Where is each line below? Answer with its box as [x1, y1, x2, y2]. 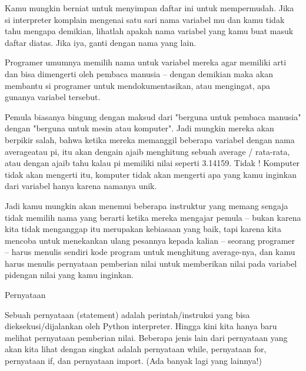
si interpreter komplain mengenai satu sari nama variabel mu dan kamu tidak [5, 13, 285, 25]
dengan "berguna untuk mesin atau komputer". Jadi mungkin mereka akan [5, 122, 274, 134]
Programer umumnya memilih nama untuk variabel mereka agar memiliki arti [5, 56, 287, 68]
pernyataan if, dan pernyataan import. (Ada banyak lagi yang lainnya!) [5, 355, 262, 367]
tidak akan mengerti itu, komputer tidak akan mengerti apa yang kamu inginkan [5, 168, 297, 180]
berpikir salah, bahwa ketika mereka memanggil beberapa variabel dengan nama [5, 133, 295, 145]
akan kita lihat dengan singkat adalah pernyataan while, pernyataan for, [5, 343, 267, 355]
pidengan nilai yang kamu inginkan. [5, 269, 134, 281]
